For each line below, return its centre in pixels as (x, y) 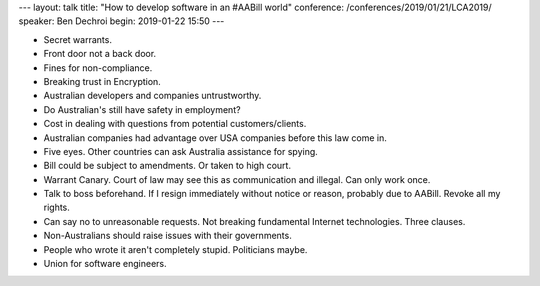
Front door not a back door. (100, 54)
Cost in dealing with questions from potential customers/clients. (175, 124)
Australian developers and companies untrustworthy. (152, 96)
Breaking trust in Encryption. (102, 81)
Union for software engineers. (105, 264)
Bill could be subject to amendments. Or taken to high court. (167, 166)
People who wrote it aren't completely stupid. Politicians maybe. (175, 249)
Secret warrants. (77, 39)
